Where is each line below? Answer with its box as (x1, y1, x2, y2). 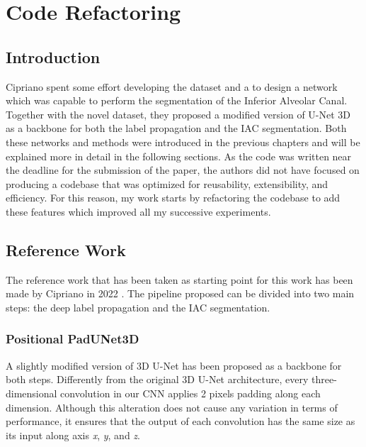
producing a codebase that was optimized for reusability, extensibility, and (6, 176, 328, 191)
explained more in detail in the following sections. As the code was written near (6, 148, 352, 163)
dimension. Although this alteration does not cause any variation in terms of (6, 399, 338, 414)
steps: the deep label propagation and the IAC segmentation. (6, 299, 270, 314)
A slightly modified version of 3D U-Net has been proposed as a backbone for (6, 358, 342, 372)
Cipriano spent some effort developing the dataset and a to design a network (6, 79, 338, 94)
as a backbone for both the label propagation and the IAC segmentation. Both (6, 121, 347, 136)
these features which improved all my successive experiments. (6, 204, 271, 219)
